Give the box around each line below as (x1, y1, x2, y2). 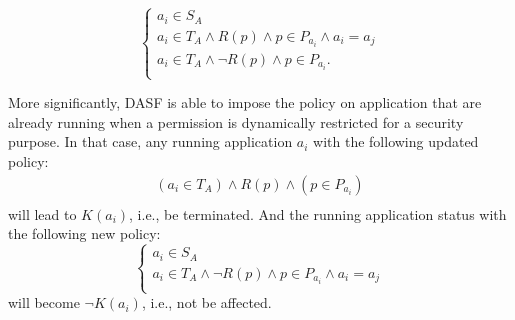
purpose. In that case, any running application (8, 131, 293, 152)
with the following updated (313, 131, 479, 152)
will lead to (8, 203, 77, 224)
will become (8, 292, 80, 313)
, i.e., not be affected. (141, 292, 272, 313)
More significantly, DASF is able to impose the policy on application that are (8, 92, 482, 113)
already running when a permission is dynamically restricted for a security (8, 111, 464, 132)
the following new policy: (8, 223, 161, 244)
